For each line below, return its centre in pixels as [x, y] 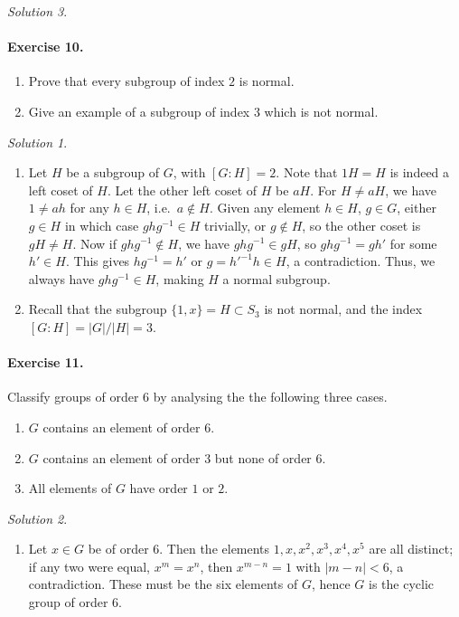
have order [159, 488]
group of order [68, 602]
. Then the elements [215, 549]
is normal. [267, 81]
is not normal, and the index [343, 309]
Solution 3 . [37, 11]
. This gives [98, 261]
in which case [102, 225]
